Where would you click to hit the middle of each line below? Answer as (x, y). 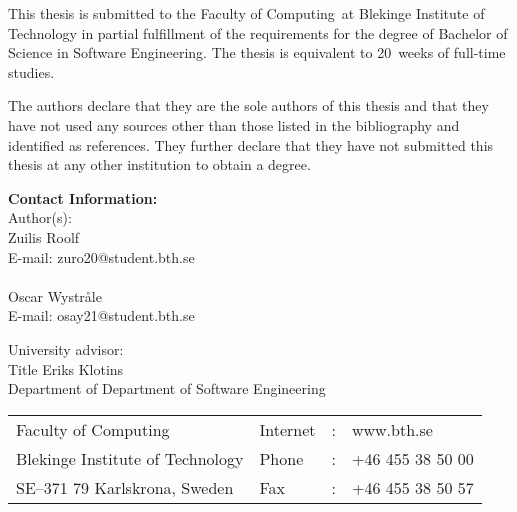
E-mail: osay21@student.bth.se (101, 315)
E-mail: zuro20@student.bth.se (101, 256)
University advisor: (66, 348)
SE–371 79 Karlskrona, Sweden (125, 487)
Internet (287, 429)
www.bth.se (392, 429)
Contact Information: (83, 197)
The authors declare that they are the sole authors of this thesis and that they (248, 105)
